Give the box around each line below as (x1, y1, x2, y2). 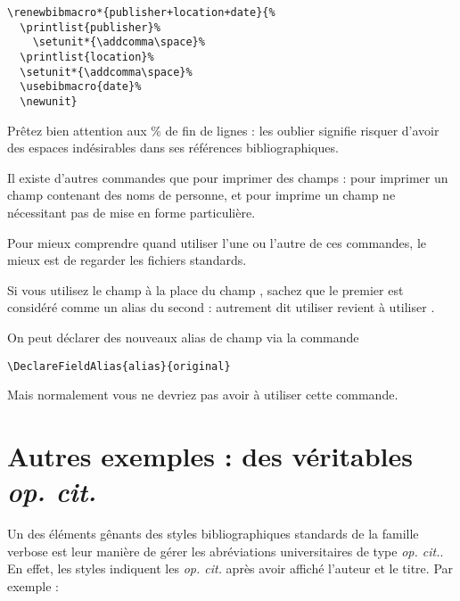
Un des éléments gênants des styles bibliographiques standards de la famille (7, 524, 419, 543)
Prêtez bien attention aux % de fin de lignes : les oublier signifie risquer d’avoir (7, 120, 439, 139)
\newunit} (20, 95, 78, 108)
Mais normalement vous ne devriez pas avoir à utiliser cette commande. (7, 385, 398, 404)
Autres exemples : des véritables (7, 437, 413, 473)
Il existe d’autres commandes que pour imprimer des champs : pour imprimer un (7, 168, 448, 186)
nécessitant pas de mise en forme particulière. (7, 202, 256, 221)
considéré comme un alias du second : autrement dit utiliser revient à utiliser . (7, 298, 435, 317)
